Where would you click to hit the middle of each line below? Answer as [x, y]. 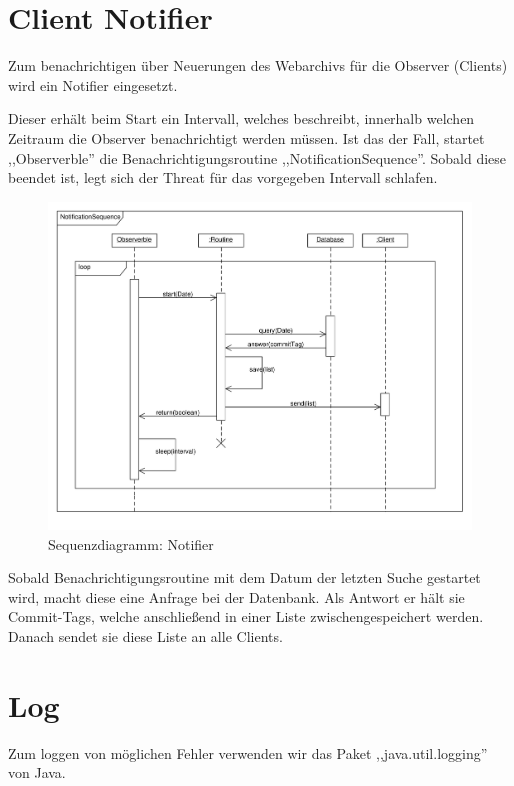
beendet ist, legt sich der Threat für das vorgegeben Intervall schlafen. [223, 177]
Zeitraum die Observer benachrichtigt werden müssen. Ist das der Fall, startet [246, 137]
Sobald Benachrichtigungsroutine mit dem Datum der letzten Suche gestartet [244, 577]
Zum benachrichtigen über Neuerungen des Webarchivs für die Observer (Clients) [258, 65]
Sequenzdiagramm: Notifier [131, 543]
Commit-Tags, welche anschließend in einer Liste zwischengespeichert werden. [246, 616]
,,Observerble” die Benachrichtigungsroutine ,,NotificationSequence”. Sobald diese [257, 157]
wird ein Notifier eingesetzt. [93, 84]
